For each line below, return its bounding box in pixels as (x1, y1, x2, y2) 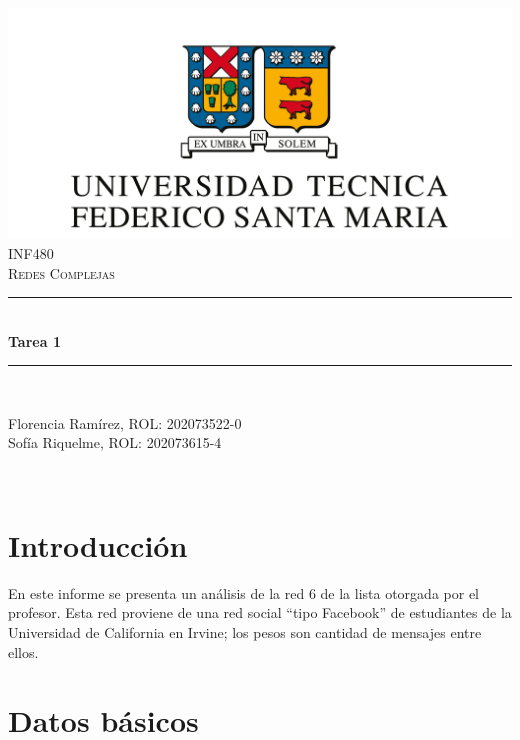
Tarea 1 (8, 330, 61, 351)
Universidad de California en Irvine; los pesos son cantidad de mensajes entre (8, 621, 482, 642)
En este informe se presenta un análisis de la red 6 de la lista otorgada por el (8, 582, 479, 603)
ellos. (8, 641, 39, 662)
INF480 (8, 242, 54, 263)
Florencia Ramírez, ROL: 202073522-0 (8, 412, 242, 433)
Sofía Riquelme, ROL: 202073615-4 (8, 432, 222, 453)
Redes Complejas (8, 262, 115, 283)
